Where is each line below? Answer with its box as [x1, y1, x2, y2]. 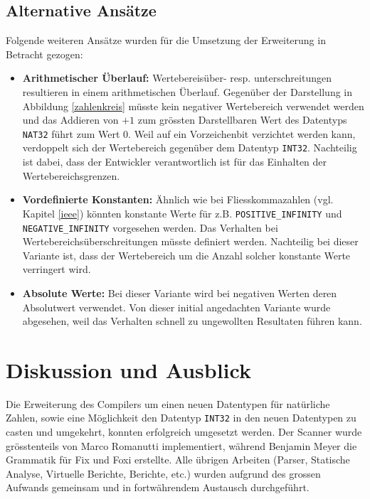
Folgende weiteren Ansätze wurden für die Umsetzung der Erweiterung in [6, 33, 326, 48]
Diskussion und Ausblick [6, 355, 251, 384]
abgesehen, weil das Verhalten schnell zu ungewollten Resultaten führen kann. [22, 313, 362, 328]
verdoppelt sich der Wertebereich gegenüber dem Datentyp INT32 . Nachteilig [22, 140, 357, 155]
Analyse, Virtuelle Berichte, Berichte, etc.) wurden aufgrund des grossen [6, 466, 321, 481]
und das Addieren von [22, 112, 119, 127]
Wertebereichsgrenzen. [22, 168, 120, 183]
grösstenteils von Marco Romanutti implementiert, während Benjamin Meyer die [6, 438, 357, 453]
